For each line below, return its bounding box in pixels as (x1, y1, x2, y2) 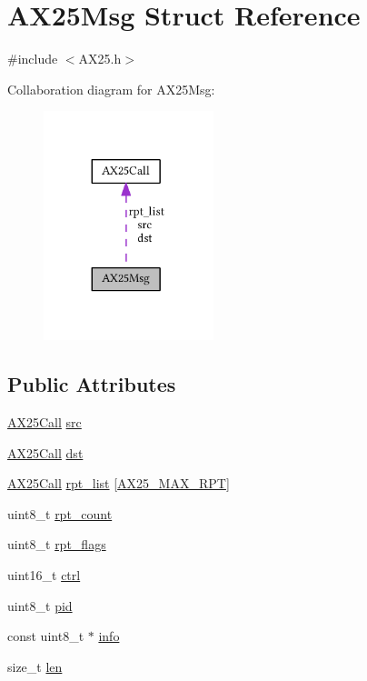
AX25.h (78, 49, 122, 68)
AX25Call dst (7, 443, 84, 462)
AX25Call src (7, 412, 82, 431)
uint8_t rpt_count (7, 504, 113, 523)
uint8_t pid (7, 596, 73, 615)
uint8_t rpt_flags (7, 535, 106, 554)
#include (7, 49, 58, 68)
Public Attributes (7, 370, 176, 398)
